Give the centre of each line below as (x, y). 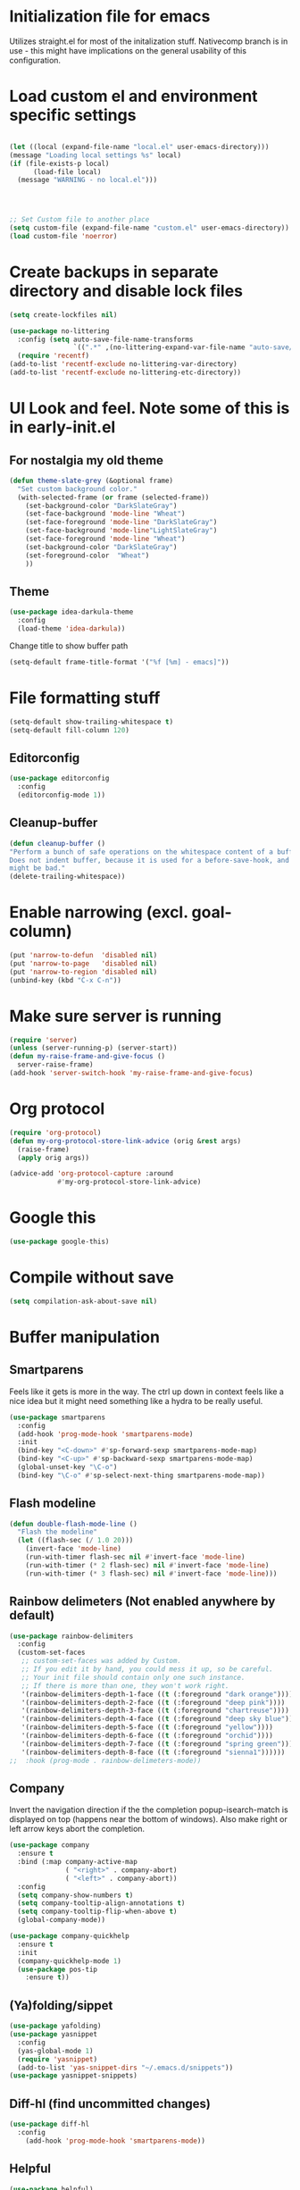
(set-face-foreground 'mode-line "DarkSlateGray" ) (121, 522)
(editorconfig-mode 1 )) (61, 795)
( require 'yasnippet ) (58, 2059)
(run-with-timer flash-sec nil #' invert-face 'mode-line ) (135, 1557)
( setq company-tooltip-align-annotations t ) (101, 1903)
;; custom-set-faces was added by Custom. (101, 1661)
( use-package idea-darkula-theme (71, 612)
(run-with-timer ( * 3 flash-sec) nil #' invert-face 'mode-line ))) (151, 1574)
